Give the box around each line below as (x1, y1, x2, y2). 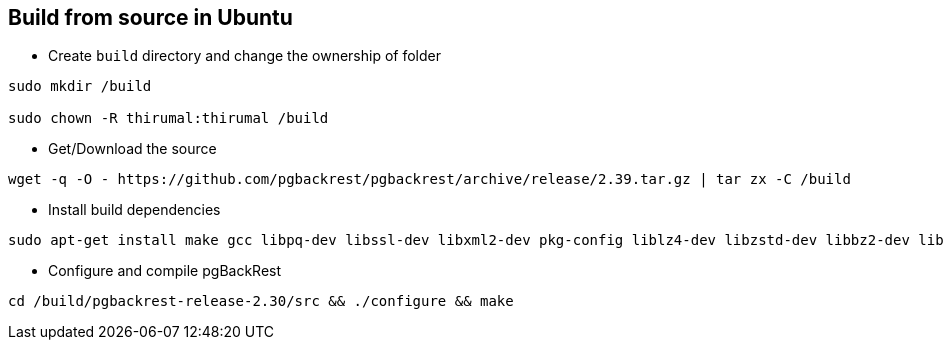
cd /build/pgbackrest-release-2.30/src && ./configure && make (8, 293, 514, 310)
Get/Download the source (48, 140, 217, 158)
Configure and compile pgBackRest (48, 262, 282, 280)
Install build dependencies (48, 201, 221, 219)
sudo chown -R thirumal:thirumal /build (8, 110, 329, 127)
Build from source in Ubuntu (8, 5, 293, 30)
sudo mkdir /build (8, 78, 152, 95)
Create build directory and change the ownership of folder (48, 47, 441, 65)
